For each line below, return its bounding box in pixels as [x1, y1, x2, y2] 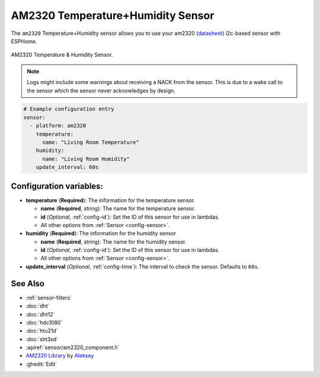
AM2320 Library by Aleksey [25, 352, 94, 359]
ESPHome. [11, 37, 37, 44]
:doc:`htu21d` [25, 327, 59, 334]
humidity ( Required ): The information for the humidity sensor [25, 230, 177, 237]
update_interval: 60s [36, 164, 99, 171]
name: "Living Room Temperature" [42, 139, 139, 146]
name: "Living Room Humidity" [42, 155, 130, 162]
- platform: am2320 [30, 122, 87, 129]
